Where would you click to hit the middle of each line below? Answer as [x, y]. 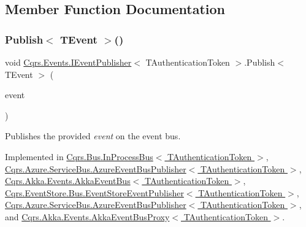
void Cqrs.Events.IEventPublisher [68, 62]
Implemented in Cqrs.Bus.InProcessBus [79, 156]
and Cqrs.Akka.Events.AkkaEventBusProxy [87, 216]
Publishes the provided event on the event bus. [93, 136]
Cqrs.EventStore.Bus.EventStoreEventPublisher [94, 192]
